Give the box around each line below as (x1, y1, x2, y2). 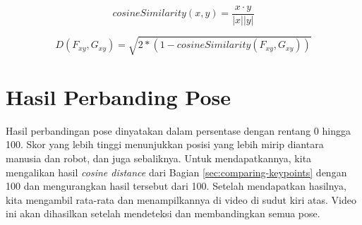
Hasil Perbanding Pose (6, 82, 231, 111)
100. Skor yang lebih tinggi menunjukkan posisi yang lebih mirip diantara (6, 137, 324, 152)
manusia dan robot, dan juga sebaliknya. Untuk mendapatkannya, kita (6, 150, 312, 165)
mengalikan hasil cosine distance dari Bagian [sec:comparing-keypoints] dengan (6, 164, 347, 179)
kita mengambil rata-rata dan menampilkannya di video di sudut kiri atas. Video (6, 192, 356, 207)
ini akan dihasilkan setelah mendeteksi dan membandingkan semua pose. (6, 206, 320, 221)
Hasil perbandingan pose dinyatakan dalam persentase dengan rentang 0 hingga (6, 123, 351, 138)
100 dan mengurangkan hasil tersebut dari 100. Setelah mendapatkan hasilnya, (6, 178, 347, 193)
